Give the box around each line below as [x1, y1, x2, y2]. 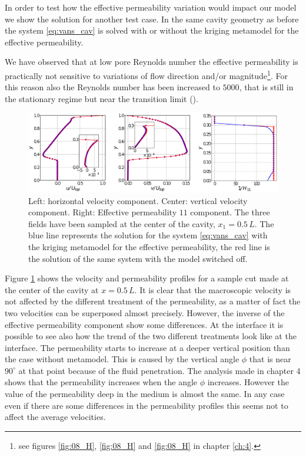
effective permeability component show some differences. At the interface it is [5, 318, 284, 330]
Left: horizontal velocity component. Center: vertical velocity [28, 194, 248, 206]
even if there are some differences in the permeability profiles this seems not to [5, 399, 288, 411]
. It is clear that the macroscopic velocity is [134, 283, 291, 296]
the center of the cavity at [5, 283, 99, 296]
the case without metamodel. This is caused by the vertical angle [5, 353, 240, 365]
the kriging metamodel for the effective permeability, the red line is [28, 240, 270, 252]
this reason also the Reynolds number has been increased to [5, 81, 220, 93]
